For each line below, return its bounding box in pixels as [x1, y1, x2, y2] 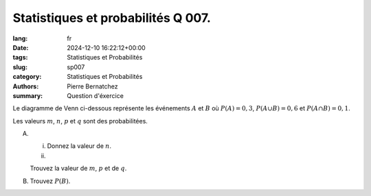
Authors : [12, 82, 39, 90]
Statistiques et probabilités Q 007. [12, 10, 211, 25]
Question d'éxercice [67, 91, 124, 99]
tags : [12, 53, 28, 62]
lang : [12, 34, 28, 42]
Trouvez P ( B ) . [30, 177, 71, 185]
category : [12, 73, 42, 81]
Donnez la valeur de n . [47, 142, 112, 150]
